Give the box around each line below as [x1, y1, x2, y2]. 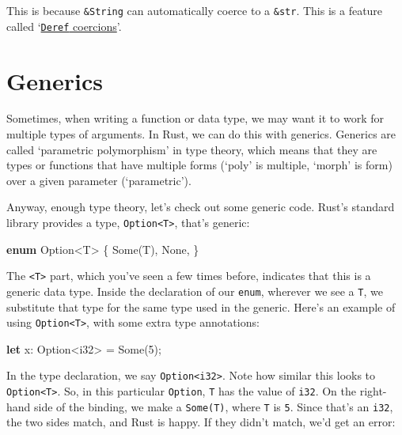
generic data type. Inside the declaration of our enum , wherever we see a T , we [6, 282, 383, 299]
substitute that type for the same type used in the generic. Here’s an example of [6, 298, 396, 315]
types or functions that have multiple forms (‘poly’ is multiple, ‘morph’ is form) [6, 157, 393, 173]
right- [359, 383, 387, 399]
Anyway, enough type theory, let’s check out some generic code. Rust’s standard [6, 199, 395, 215]
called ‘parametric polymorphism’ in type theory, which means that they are [6, 141, 377, 157]
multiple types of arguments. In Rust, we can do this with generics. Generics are [6, 126, 396, 142]
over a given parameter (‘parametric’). [6, 172, 192, 188]
